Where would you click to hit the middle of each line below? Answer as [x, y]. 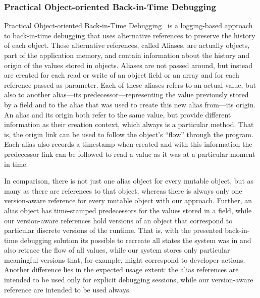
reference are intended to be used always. [68, 289]
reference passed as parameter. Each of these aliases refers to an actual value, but [130, 84]
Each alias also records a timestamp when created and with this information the [128, 144]
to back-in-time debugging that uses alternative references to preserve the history [130, 35]
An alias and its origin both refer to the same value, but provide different [118, 114]
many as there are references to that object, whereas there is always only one [123, 190]
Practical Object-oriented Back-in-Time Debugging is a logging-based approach [128, 25]
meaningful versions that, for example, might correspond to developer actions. [125, 259]
